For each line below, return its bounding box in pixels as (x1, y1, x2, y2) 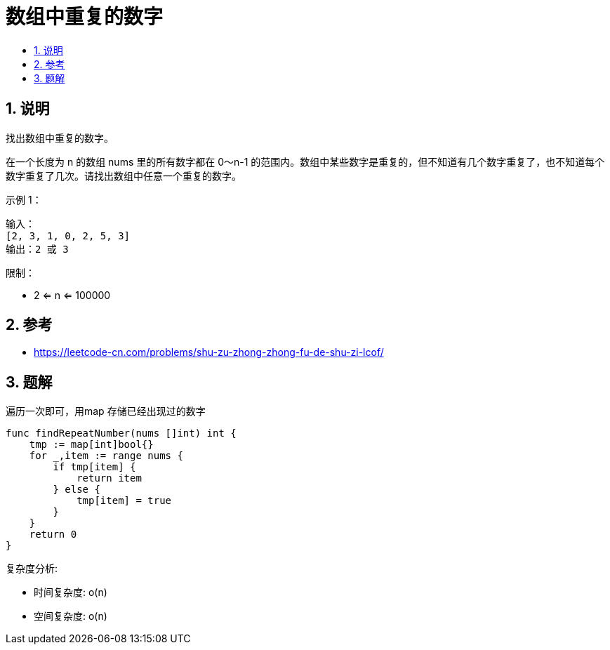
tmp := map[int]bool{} (29, 439, 154, 451)
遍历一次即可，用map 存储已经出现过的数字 (6, 405, 206, 418)
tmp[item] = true (77, 495, 172, 507)
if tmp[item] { (53, 461, 136, 473)
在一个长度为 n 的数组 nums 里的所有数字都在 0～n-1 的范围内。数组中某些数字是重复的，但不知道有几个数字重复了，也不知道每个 (6, 155, 605, 168)
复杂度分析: (6, 562, 58, 575)
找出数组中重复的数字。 (6, 131, 114, 144)
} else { (53, 484, 100, 496)
